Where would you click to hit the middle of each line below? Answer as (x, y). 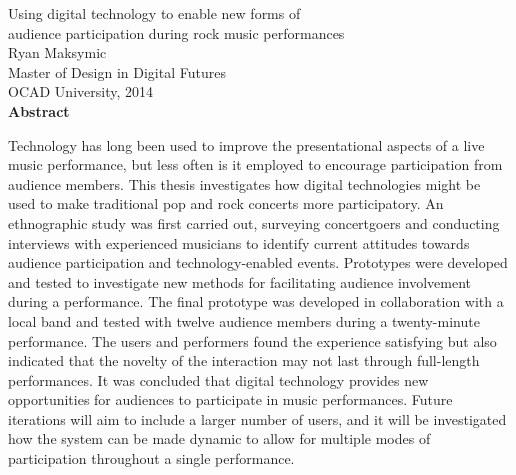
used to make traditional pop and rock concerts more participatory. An (226, 203)
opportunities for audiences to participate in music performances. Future (230, 399)
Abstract (39, 110)
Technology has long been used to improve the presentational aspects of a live (246, 144)
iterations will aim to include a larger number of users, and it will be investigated (257, 418)
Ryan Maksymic (57, 52)
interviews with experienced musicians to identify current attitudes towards (239, 242)
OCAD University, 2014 (80, 91)
